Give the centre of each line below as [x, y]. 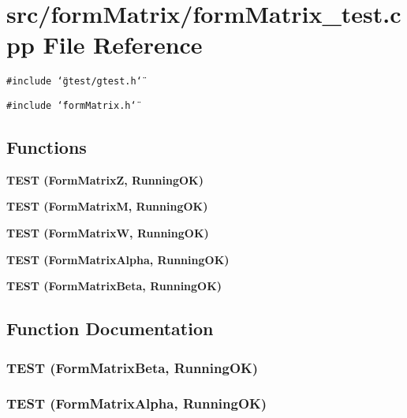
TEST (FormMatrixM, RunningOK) [107, 206]
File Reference [123, 45]
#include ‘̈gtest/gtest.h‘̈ [74, 82]
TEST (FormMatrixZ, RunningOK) [105, 179]
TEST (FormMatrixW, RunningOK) [108, 233]
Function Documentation [110, 328]
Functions [47, 147]
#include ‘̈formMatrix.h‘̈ [71, 105]
